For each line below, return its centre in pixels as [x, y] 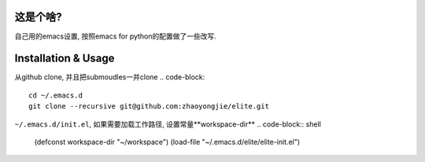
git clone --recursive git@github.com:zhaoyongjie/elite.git [149, 107]
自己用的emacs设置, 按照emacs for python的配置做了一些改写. [115, 36]
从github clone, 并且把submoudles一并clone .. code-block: [110, 77]
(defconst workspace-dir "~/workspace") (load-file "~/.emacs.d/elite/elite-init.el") [167, 142]
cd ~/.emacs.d [55, 95]
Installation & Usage [65, 59]
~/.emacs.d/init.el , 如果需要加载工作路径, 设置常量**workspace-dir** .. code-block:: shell [168, 124]
